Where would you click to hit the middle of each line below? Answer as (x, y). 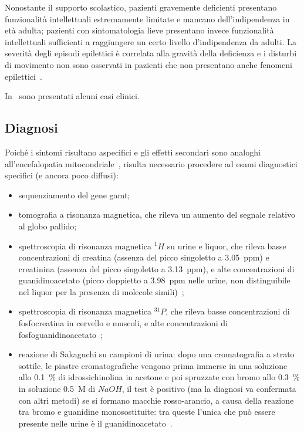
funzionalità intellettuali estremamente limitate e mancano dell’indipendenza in (147, 18)
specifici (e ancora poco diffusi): (62, 175)
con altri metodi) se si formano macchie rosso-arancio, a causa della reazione (156, 400)
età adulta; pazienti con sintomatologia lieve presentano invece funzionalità (139, 30)
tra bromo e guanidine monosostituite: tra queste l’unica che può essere (147, 412)
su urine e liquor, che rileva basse (227, 246)
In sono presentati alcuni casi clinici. (72, 96)
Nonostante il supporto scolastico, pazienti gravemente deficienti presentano (141, 7)
